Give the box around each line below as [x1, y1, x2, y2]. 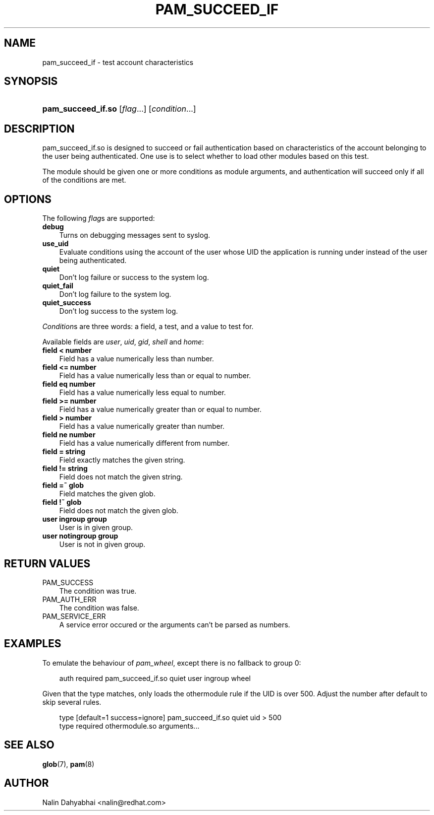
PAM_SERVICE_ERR [42, 611, 106, 620]
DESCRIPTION [4, 122, 75, 135]
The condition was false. [59, 603, 139, 612]
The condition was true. [59, 586, 137, 595]
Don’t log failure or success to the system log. [59, 273, 209, 282]
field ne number [42, 430, 96, 439]
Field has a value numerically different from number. [59, 439, 229, 448]
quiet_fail [42, 281, 73, 290]
